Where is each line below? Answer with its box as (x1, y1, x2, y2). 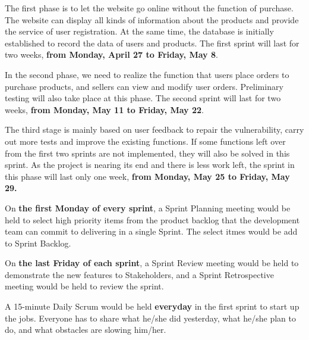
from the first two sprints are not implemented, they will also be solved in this (5, 146, 290, 159)
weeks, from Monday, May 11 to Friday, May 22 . (5, 103, 204, 116)
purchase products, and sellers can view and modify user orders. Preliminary (5, 80, 283, 92)
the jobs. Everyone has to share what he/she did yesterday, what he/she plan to (5, 311, 296, 324)
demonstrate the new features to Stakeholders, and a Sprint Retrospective (5, 268, 274, 280)
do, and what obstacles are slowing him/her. (5, 323, 166, 336)
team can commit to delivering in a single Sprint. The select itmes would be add (5, 225, 298, 238)
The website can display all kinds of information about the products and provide (5, 13, 299, 26)
